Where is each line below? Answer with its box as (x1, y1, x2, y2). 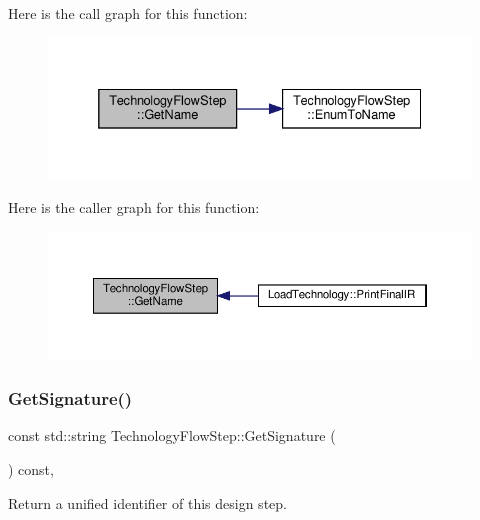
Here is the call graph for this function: (8, 3, 248, 23)
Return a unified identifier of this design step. (8, 492, 287, 513)
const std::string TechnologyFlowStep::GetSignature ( (8, 425, 336, 446)
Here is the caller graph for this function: (8, 197, 260, 218)
